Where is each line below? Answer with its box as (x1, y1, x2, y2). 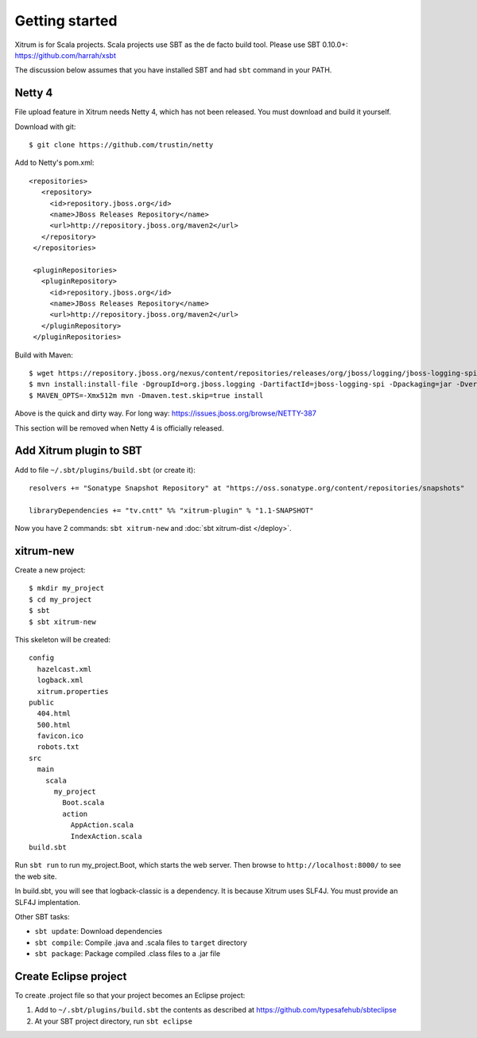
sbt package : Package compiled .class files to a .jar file (34, 949, 221, 958)
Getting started (14, 12, 118, 29)
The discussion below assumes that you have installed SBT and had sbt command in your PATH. (14, 65, 332, 75)
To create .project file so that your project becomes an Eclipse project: (14, 991, 246, 1000)
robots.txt (37, 743, 79, 751)
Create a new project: (14, 565, 86, 575)
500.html (37, 720, 72, 729)
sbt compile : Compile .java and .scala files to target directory (34, 938, 248, 947)
